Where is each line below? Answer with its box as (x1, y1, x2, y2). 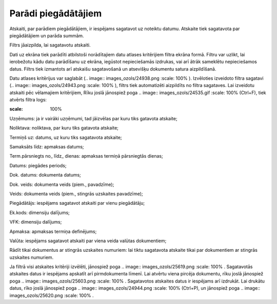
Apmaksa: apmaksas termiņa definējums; (9, 228, 97, 234)
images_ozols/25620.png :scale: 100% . (9, 292, 94, 298)
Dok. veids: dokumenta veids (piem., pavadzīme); (9, 181, 114, 187)
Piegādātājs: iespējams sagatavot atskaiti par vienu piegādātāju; (9, 200, 145, 206)
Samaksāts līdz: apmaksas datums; (9, 144, 84, 150)
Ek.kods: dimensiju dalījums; (9, 209, 70, 215)
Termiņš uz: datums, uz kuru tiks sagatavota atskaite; (9, 134, 123, 140)
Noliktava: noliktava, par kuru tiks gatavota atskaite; (9, 125, 119, 131)
